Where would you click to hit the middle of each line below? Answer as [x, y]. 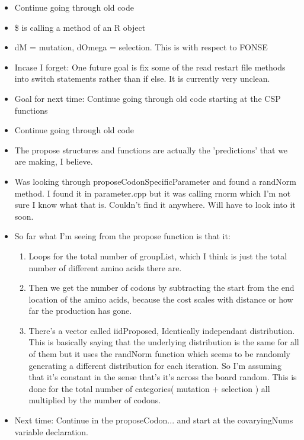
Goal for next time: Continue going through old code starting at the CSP [148, 98]
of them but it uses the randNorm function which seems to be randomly [160, 354]
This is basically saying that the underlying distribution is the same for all [164, 342]
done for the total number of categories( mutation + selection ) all [149, 388]
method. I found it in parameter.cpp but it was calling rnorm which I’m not [153, 193]
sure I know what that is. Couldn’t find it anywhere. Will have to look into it [155, 205]
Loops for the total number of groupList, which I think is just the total [158, 256]
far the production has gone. [80, 311]
